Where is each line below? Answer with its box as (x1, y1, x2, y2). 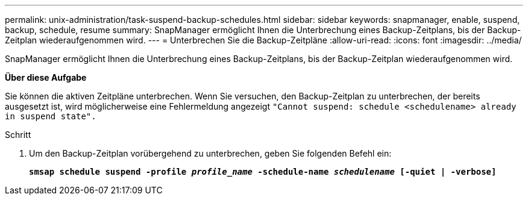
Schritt (5, 130, 31, 140)
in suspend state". (5, 111, 96, 121)
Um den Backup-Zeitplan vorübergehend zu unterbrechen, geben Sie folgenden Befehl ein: (29, 148, 392, 158)
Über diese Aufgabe (5, 72, 87, 83)
